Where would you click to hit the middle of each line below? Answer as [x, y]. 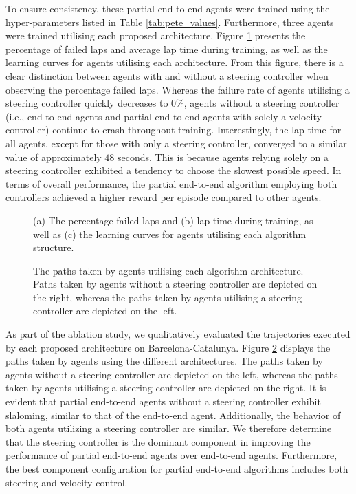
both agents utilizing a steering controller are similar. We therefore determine [169, 428]
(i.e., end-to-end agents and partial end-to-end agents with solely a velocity [164, 116]
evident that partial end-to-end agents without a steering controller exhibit [163, 401]
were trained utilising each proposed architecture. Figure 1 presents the [156, 35]
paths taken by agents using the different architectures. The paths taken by [164, 361]
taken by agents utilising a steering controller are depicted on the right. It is [166, 388]
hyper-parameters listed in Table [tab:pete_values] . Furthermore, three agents [170, 22]
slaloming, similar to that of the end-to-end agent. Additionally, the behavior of [173, 415]
